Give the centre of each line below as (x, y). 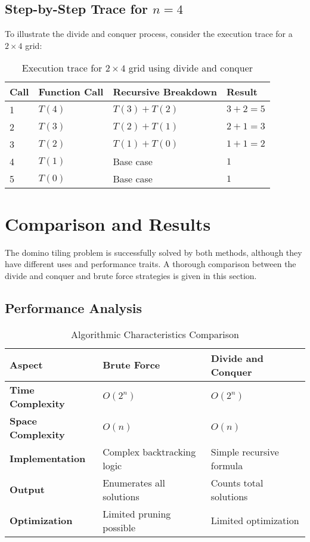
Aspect (26, 365)
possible (119, 527)
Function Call (71, 92)
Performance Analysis (73, 307)
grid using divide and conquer (191, 68)
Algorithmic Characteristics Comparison (155, 334)
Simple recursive (245, 451)
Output (27, 489)
